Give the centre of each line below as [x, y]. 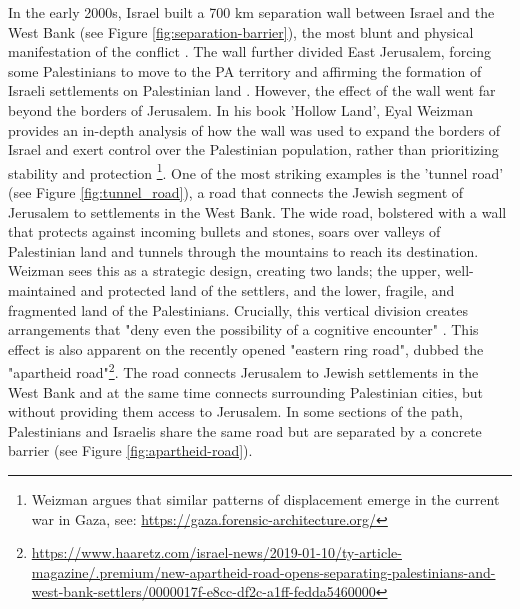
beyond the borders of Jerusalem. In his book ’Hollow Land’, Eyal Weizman [240, 109]
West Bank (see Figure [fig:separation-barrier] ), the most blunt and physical [241, 31]
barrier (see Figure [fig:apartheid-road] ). [130, 450]
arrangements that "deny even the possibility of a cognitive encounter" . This [243, 329]
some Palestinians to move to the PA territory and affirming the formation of [245, 70]
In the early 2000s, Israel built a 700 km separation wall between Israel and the [251, 12]
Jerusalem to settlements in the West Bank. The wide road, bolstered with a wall [257, 211]
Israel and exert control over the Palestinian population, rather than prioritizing [253, 149]
